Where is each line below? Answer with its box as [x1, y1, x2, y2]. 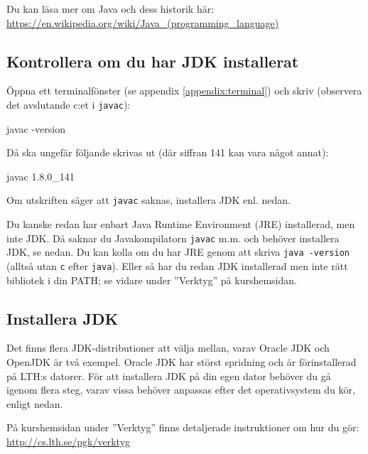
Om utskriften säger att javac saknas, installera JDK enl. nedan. [6, 193, 291, 207]
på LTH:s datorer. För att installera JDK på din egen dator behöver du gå [6, 368, 331, 383]
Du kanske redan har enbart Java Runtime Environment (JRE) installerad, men [6, 217, 355, 232]
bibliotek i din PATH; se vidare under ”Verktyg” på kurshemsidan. [6, 272, 297, 287]
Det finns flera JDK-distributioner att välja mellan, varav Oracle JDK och [6, 340, 330, 355]
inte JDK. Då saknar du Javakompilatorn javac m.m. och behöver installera [6, 230, 340, 245]
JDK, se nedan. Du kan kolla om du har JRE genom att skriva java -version [6, 244, 350, 259]
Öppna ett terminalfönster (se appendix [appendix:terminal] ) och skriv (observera [6, 83, 362, 98]
